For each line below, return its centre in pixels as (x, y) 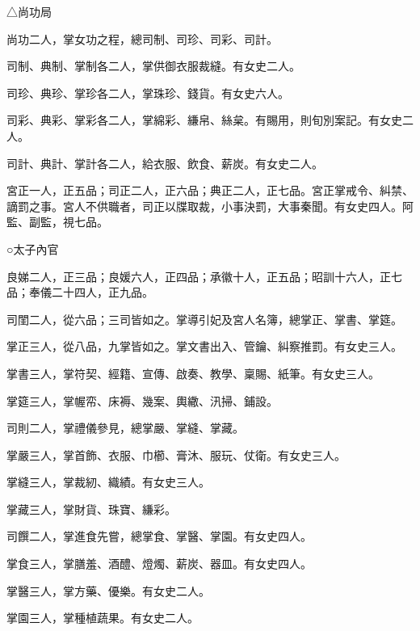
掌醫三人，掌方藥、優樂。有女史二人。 (108, 590)
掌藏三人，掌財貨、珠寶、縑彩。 (91, 509)
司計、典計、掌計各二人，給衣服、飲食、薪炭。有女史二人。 (165, 163)
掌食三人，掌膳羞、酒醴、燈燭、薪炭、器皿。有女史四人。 (159, 564)
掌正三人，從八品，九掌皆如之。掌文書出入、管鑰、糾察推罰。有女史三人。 (204, 346)
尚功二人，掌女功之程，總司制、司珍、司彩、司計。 (142, 38)
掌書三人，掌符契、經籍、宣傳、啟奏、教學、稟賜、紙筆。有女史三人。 (193, 373)
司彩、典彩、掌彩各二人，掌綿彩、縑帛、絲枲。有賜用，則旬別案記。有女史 (204, 120)
